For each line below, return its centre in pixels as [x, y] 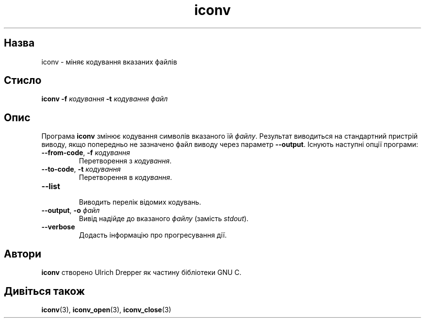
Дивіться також [44, 291]
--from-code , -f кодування [86, 153]
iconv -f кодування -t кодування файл [105, 99]
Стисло [23, 80]
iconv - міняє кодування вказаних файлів [109, 62]
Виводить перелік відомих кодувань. [140, 202]
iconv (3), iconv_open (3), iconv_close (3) [106, 309]
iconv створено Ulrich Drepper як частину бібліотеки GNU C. [141, 273]
